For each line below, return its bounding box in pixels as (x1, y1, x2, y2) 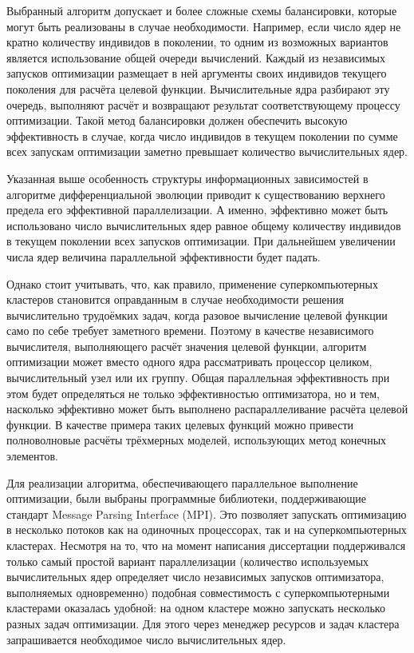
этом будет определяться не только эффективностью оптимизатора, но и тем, (6, 384, 380, 401)
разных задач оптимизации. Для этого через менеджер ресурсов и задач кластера (6, 615, 400, 631)
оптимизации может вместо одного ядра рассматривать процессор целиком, (6, 353, 373, 370)
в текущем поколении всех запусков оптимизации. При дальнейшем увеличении (6, 233, 396, 249)
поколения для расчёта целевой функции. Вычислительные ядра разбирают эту (6, 80, 390, 97)
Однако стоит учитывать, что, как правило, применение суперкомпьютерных (6, 275, 378, 292)
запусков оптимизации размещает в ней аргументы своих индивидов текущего (6, 65, 387, 82)
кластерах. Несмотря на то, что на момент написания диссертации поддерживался (6, 537, 406, 553)
